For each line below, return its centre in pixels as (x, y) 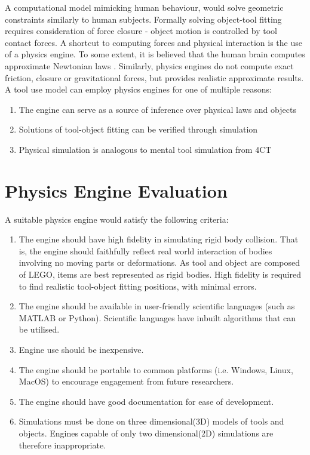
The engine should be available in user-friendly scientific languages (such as (157, 306)
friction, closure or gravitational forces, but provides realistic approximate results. (154, 77)
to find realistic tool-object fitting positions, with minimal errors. (138, 286)
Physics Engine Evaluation (116, 190)
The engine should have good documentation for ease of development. (146, 401)
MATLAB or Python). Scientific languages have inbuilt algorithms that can (157, 317)
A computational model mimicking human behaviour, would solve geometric (144, 7)
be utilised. (39, 329)
